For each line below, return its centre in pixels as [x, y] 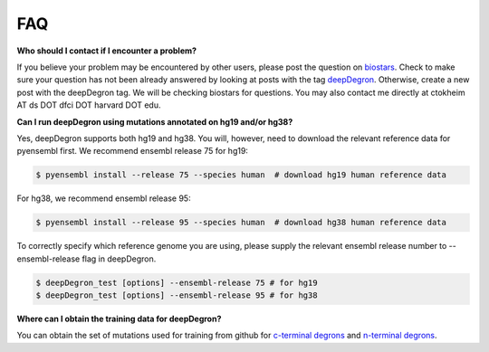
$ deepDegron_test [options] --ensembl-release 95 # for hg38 [177, 295]
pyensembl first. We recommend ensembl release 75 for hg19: [133, 151]
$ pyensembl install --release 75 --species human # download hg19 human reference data [241, 175]
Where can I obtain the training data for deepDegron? [119, 319]
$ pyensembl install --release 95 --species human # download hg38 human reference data [241, 223]
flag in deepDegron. [119, 259]
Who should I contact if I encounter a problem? [107, 51]
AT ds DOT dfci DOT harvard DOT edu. [89, 105]
